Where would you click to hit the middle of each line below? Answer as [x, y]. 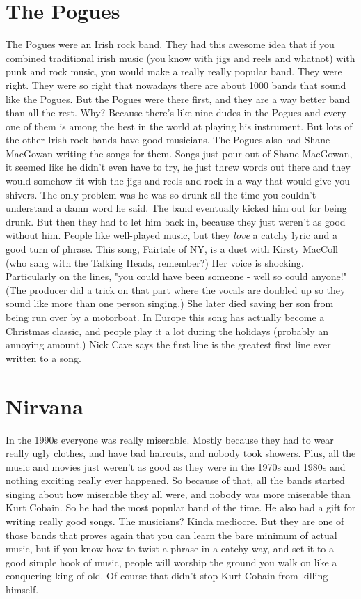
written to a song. [44, 358]
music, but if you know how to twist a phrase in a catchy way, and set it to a [170, 549]
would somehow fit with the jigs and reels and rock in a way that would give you [178, 181]
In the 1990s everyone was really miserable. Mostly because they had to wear [170, 439]
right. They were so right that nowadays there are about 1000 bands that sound [176, 85]
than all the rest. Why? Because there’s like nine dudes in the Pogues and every [176, 112]
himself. [22, 590]
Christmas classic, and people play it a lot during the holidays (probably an [167, 330]
